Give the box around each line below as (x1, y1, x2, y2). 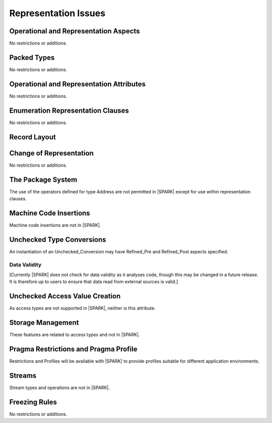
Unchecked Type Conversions (9, 235, 106, 244)
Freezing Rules (9, 398, 57, 406)
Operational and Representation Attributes (9, 80, 146, 88)
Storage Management (9, 319, 79, 327)
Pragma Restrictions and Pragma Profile (9, 345, 138, 353)
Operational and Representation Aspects (9, 27, 141, 35)
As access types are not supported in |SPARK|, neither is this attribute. (9, 305, 156, 311)
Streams (9, 371, 37, 380)
